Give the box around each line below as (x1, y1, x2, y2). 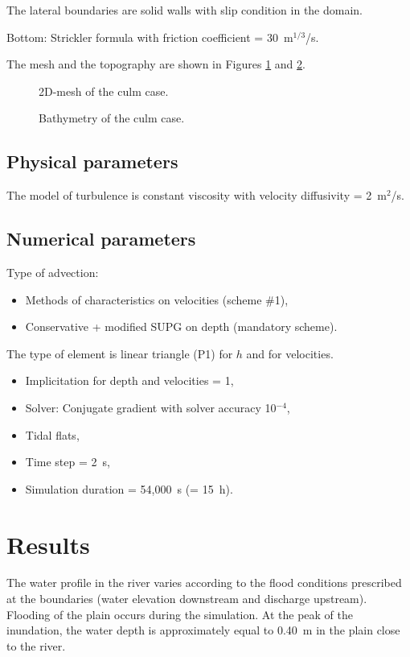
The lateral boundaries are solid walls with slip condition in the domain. (6, 2, 363, 18)
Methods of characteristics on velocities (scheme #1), (25, 291, 289, 308)
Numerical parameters (6, 226, 196, 251)
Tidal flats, (25, 426, 80, 443)
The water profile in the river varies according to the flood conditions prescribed (6, 574, 402, 591)
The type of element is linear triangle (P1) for (6, 345, 233, 362)
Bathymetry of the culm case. (39, 109, 185, 126)
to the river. (6, 637, 66, 654)
